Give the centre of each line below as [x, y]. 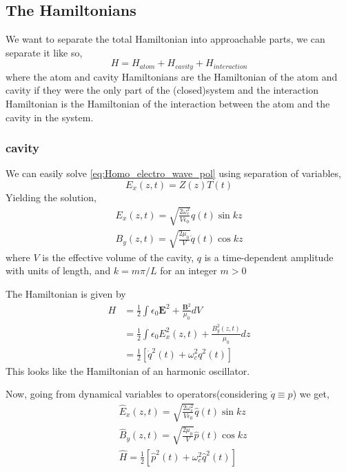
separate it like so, [44, 52]
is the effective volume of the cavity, [118, 257]
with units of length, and [58, 270]
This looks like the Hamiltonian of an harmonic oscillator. [128, 370]
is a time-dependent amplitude [269, 257]
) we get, [311, 394]
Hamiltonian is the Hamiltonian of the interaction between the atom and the [168, 104]
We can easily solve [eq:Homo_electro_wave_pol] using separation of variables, [173, 173]
